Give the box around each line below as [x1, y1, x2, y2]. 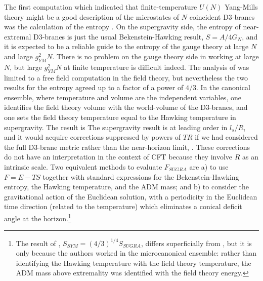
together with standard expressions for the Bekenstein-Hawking [42, 171, 239, 182]
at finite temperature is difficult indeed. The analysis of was [64, 61, 249, 72]
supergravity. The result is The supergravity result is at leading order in [4, 122, 228, 132]
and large [4, 51, 33, 61]
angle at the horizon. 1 [4, 211, 71, 223]
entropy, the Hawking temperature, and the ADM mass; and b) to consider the [4, 181, 249, 192]
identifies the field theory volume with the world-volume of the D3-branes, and [4, 102, 248, 112]
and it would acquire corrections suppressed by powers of [4, 132, 181, 142]
